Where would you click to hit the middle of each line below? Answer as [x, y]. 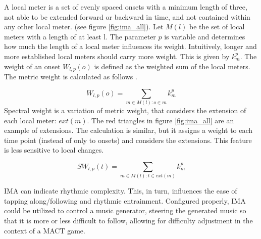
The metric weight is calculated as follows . [71, 77]
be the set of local [217, 27]
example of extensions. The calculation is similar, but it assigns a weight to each [128, 130]
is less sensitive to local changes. [54, 150]
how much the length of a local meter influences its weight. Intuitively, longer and [130, 46]
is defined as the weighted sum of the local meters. [172, 66]
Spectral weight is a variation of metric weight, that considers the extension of [125, 110]
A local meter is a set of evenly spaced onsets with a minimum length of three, [126, 7]
